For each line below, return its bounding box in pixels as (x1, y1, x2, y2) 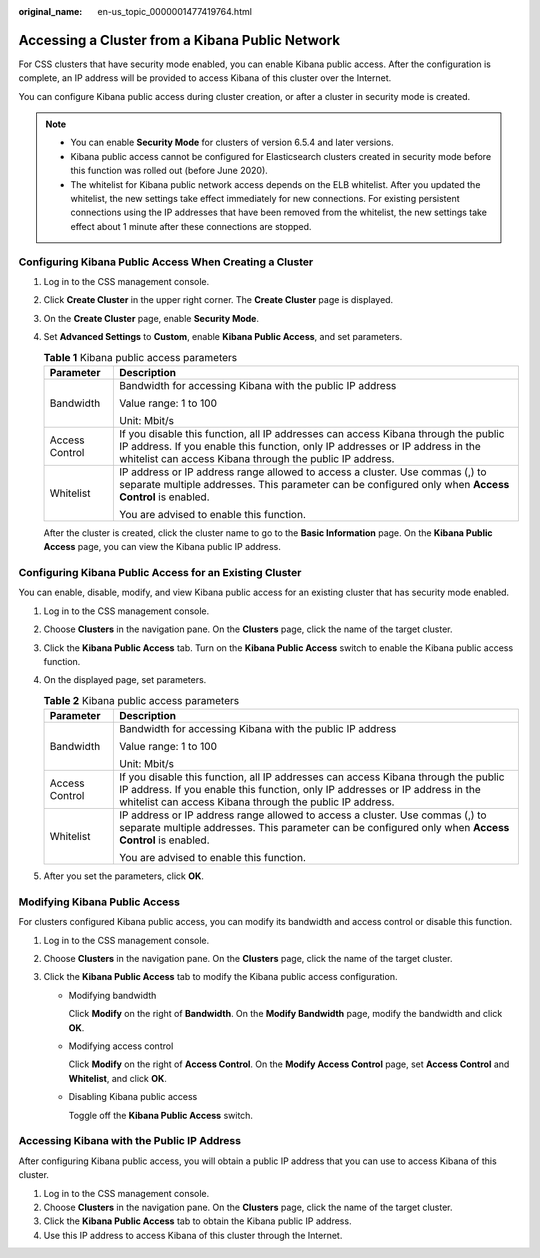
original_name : (18, 6, 83, 17)
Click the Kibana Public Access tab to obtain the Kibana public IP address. (43, 1215, 352, 1227)
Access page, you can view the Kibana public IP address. (43, 541, 282, 553)
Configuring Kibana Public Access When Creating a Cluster (18, 255, 314, 269)
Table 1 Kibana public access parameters (43, 350, 238, 364)
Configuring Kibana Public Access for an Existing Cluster (18, 566, 302, 580)
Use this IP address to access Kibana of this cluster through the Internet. (43, 1229, 343, 1241)
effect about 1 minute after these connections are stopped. (70, 220, 312, 232)
